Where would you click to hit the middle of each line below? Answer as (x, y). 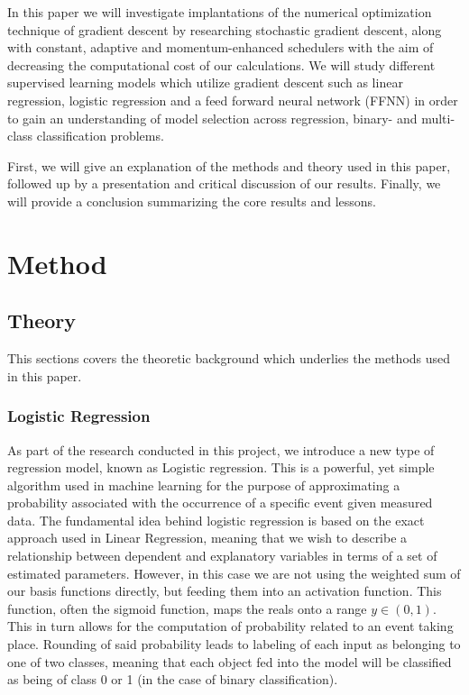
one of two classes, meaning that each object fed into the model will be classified (230, 661)
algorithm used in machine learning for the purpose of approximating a (204, 485)
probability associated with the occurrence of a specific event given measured (220, 503)
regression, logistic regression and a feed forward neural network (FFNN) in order (233, 100)
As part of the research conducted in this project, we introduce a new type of (221, 449)
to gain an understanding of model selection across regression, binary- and (212, 118)
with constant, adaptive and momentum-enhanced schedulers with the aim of (221, 47)
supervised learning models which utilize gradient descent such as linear (205, 82)
